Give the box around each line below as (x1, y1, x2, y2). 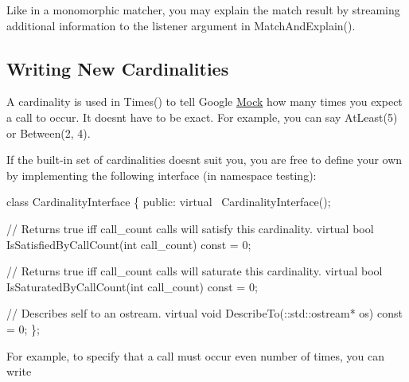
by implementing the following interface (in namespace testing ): (6, 166, 317, 183)
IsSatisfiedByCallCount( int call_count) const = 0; (6, 236, 251, 252)
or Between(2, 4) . (6, 124, 91, 141)
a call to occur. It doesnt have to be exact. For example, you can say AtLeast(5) (6, 108, 398, 125)
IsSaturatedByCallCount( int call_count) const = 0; (6, 278, 258, 294)
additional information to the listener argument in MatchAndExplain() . (6, 17, 356, 33)
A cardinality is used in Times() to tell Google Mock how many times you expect (6, 93, 403, 110)
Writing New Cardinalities (6, 56, 229, 80)
